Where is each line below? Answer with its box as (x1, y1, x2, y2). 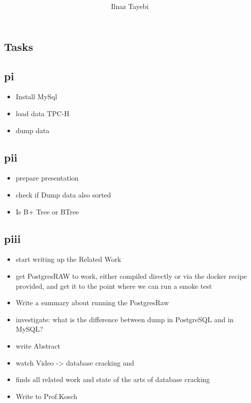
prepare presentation (15, 173, 79, 183)
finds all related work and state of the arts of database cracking (15, 374, 210, 385)
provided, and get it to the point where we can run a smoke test (15, 280, 212, 291)
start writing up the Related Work (15, 254, 121, 264)
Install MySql (15, 91, 57, 102)
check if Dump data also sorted (15, 189, 111, 200)
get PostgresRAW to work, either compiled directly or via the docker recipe (15, 270, 247, 281)
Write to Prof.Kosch (15, 391, 77, 401)
